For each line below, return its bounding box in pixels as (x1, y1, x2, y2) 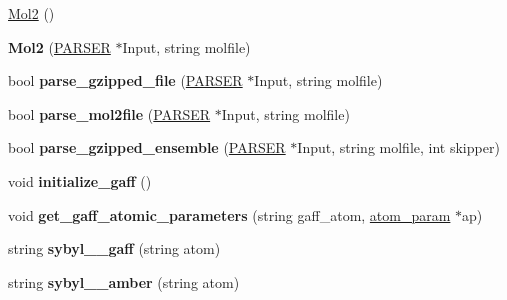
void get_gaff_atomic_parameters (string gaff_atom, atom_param (8, 204, 451, 225)
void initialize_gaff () (8, 170, 152, 191)
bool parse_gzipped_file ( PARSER (8, 70, 243, 91)
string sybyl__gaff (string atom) (8, 238, 221, 259)
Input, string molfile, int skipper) (297, 137, 500, 158)
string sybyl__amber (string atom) (8, 271, 240, 292)
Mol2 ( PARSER (8, 36, 111, 57)
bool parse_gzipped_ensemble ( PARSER (8, 137, 286, 158)
